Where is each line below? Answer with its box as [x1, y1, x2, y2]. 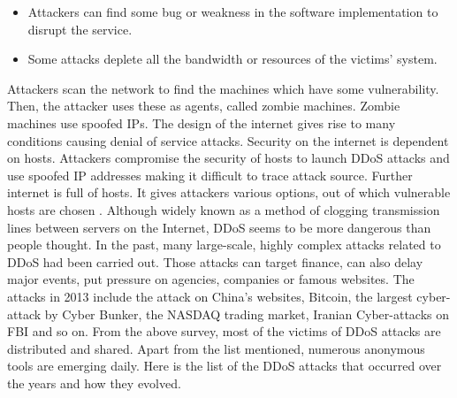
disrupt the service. [27, 19, 133, 38]
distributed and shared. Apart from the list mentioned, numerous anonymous [7, 339, 425, 357]
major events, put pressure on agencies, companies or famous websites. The [7, 270, 415, 288]
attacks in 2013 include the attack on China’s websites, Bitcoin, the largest [7, 287, 413, 305]
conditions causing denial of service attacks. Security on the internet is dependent [7, 131, 449, 149]
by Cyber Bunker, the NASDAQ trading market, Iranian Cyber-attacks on [44, 304, 450, 323]
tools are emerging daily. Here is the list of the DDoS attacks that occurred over [7, 356, 442, 375]
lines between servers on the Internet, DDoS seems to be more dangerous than [7, 218, 431, 236]
